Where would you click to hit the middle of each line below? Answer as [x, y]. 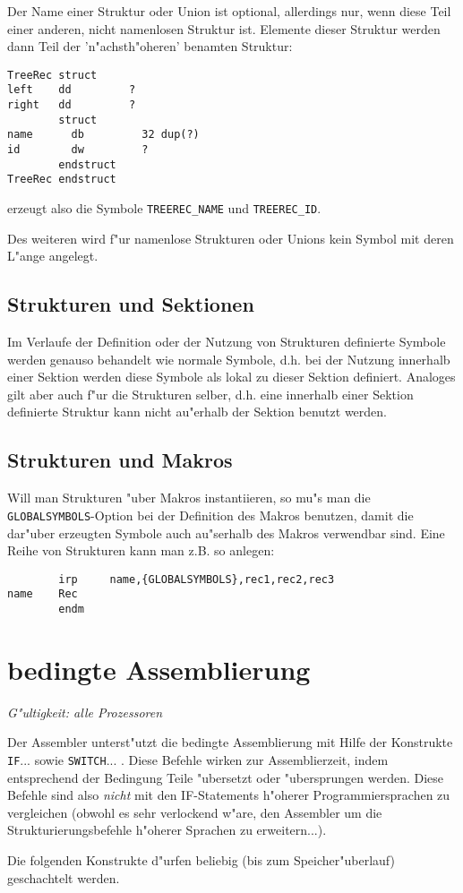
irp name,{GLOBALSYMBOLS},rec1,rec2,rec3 [197, 579]
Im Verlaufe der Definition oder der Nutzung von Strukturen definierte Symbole [227, 342]
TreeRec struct [52, 75]
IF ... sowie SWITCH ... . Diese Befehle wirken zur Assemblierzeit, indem [198, 759]
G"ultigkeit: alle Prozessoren [85, 712]
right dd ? [72, 105]
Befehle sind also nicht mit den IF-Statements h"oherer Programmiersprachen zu [229, 795]
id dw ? [78, 150]
